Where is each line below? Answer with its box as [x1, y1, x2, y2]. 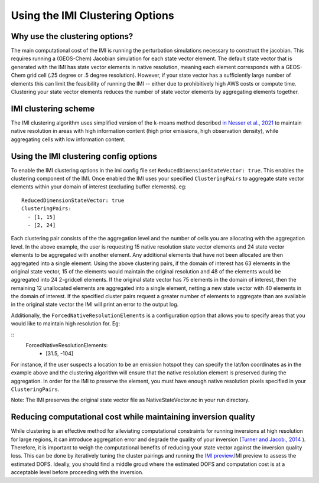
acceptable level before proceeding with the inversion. [11, 469, 144, 476]
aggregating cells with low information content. [11, 136, 126, 143]
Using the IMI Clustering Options [11, 9, 174, 22]
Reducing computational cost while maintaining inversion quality [11, 412, 255, 422]
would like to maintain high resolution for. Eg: [11, 320, 121, 327]
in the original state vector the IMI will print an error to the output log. [11, 301, 179, 308]
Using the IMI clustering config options [11, 151, 158, 161]
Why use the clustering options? [11, 31, 134, 41]
